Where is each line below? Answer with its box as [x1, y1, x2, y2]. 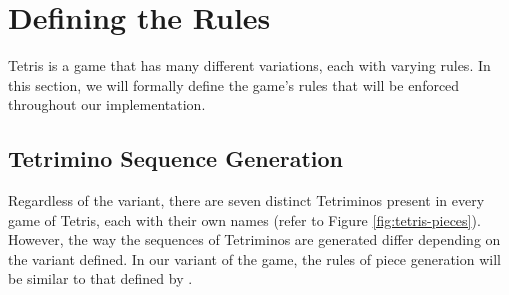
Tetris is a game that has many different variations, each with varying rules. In [8, 55, 491, 76]
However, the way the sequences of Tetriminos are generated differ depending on [8, 229, 501, 250]
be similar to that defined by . [8, 268, 193, 289]
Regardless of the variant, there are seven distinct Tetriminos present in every [8, 190, 485, 211]
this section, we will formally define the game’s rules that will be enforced [8, 74, 460, 95]
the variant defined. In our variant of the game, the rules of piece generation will [8, 248, 501, 269]
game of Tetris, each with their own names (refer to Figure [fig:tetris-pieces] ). [8, 209, 481, 230]
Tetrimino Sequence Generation [8, 143, 344, 174]
